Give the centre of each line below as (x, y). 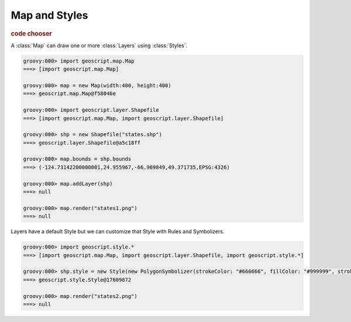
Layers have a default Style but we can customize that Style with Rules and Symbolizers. (118, 231)
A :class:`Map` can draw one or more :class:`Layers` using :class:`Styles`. (99, 45)
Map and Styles (49, 15)
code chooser (31, 33)
